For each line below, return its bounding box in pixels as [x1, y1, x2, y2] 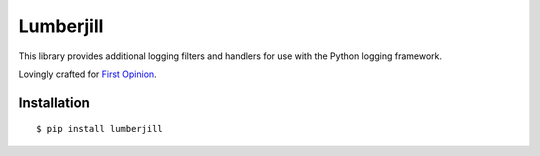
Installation [18, 94, 90, 111]
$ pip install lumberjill [36, 123, 164, 135]
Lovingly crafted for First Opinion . [18, 68, 157, 80]
